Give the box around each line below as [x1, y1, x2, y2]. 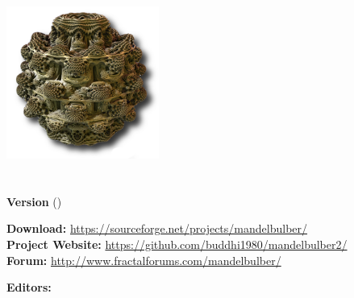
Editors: [6, 279, 52, 296]
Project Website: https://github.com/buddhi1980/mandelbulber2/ [6, 235, 348, 252]
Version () [6, 192, 62, 209]
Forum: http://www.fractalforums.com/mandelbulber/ [6, 251, 281, 268]
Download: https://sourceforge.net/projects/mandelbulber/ [6, 220, 308, 237]
